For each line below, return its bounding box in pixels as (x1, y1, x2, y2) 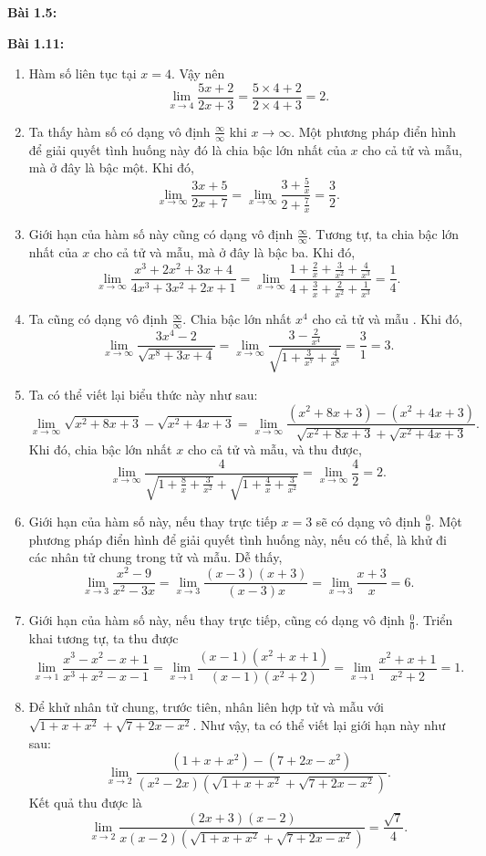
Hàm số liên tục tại (28, 64, 137, 83)
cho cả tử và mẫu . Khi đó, (312, 309, 463, 329)
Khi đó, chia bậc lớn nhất (28, 439, 172, 458)
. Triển (415, 611, 453, 630)
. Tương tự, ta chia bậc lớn (307, 224, 460, 244)
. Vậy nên (171, 64, 225, 83)
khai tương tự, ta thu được (28, 628, 179, 647)
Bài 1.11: (7, 33, 65, 52)
